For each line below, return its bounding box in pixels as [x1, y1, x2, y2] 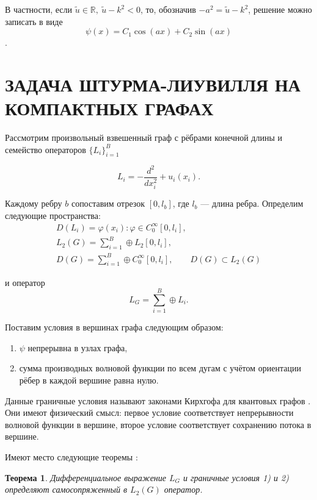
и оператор [5, 276, 45, 288]
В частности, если [5, 3, 73, 15]
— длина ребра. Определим [200, 197, 304, 210]
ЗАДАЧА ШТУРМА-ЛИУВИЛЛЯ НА [5, 71, 301, 96]
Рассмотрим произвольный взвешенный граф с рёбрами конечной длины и [5, 131, 283, 144]
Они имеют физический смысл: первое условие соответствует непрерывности [5, 406, 294, 419]
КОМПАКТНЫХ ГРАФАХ [5, 96, 214, 121]
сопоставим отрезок [71, 197, 145, 210]
